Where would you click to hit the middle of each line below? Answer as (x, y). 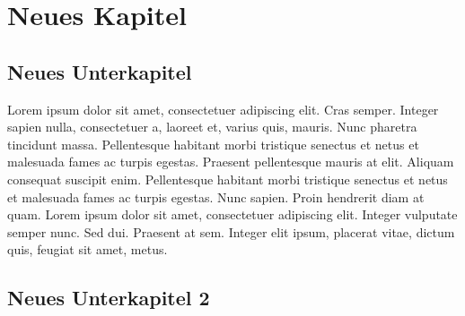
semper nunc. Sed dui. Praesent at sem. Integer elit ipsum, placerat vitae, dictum (231, 231)
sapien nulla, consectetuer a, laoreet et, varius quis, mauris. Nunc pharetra (212, 127)
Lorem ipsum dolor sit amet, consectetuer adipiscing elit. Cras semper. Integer (223, 109)
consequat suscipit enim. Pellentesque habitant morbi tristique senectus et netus (228, 179)
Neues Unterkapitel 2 (109, 298)
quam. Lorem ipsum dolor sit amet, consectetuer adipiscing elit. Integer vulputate (232, 214)
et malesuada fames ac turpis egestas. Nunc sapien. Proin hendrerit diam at (216, 196)
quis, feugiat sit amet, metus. (88, 249)
